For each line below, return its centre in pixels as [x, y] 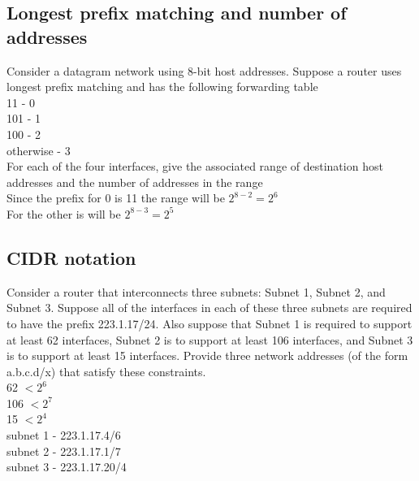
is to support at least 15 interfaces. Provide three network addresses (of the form [207, 355]
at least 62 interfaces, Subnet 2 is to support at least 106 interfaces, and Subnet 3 [210, 339]
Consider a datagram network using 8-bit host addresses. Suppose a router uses [204, 70]
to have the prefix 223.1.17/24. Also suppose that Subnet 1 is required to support [209, 323]
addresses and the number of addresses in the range [135, 182]
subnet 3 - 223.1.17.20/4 [67, 467]
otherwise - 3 [39, 150]
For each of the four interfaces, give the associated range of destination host [195, 166]
